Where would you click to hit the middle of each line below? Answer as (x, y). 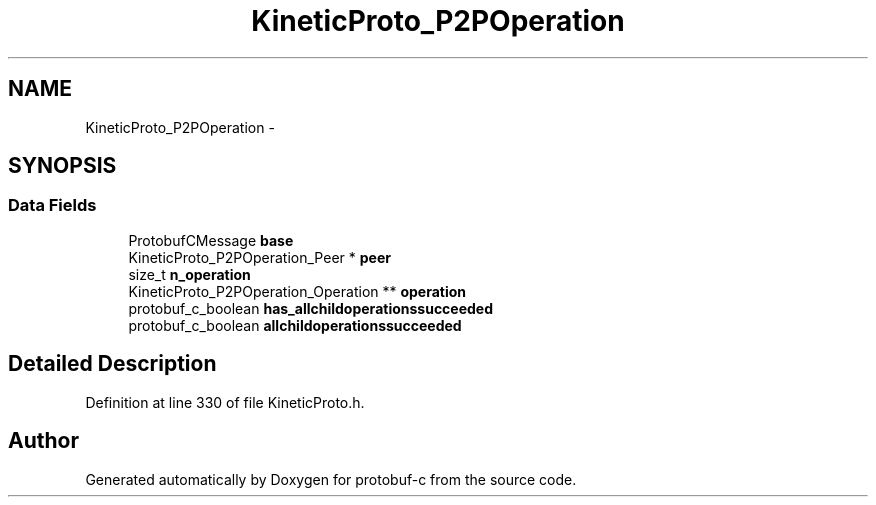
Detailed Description (112, 364)
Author (43, 441)
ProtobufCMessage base (211, 240)
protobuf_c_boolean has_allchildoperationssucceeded (311, 308)
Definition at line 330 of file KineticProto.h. (225, 402)
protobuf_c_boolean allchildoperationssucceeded (295, 325)
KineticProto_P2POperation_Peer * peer (259, 257)
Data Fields (52, 205)
